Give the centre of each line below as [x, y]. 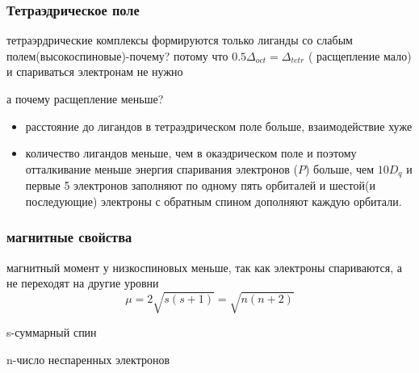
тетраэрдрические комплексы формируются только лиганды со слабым [180, 40]
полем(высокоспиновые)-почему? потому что [117, 55]
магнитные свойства [69, 237]
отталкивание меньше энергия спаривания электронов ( [162, 168]
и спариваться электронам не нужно [95, 71]
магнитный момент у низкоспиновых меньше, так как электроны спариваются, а [204, 267]
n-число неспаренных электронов [88, 359]
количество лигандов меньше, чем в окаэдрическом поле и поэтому [191, 153]
